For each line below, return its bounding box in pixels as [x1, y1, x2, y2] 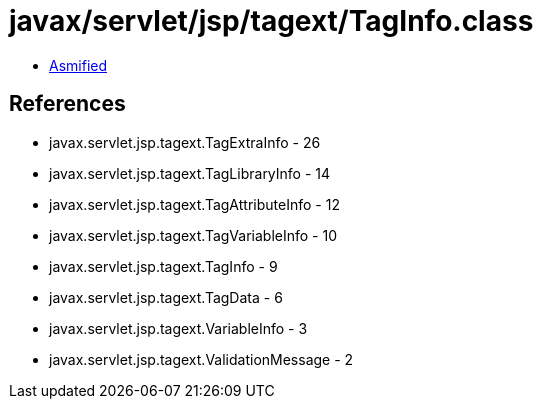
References [9, 91, 126, 117]
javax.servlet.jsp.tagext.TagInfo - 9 [49, 257, 278, 275]
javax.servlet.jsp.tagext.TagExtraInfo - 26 [49, 133, 321, 151]
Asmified [49, 56, 108, 74]
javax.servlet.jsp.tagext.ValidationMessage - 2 [49, 350, 354, 368]
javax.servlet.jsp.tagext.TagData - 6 [49, 288, 283, 306]
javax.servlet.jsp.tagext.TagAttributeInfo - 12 [49, 195, 340, 213]
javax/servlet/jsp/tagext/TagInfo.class [9, 4, 534, 38]
